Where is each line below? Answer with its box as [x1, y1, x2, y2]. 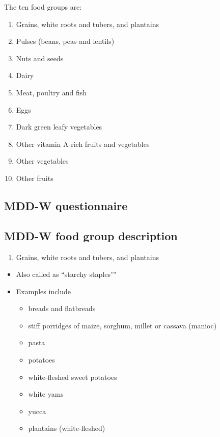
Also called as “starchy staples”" [16, 269, 117, 279]
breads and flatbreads [28, 303, 96, 314]
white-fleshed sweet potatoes [28, 371, 117, 382]
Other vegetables [16, 156, 69, 166]
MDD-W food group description [4, 227, 178, 243]
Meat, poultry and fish [16, 87, 87, 97]
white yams [28, 389, 64, 399]
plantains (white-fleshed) [28, 423, 105, 433]
